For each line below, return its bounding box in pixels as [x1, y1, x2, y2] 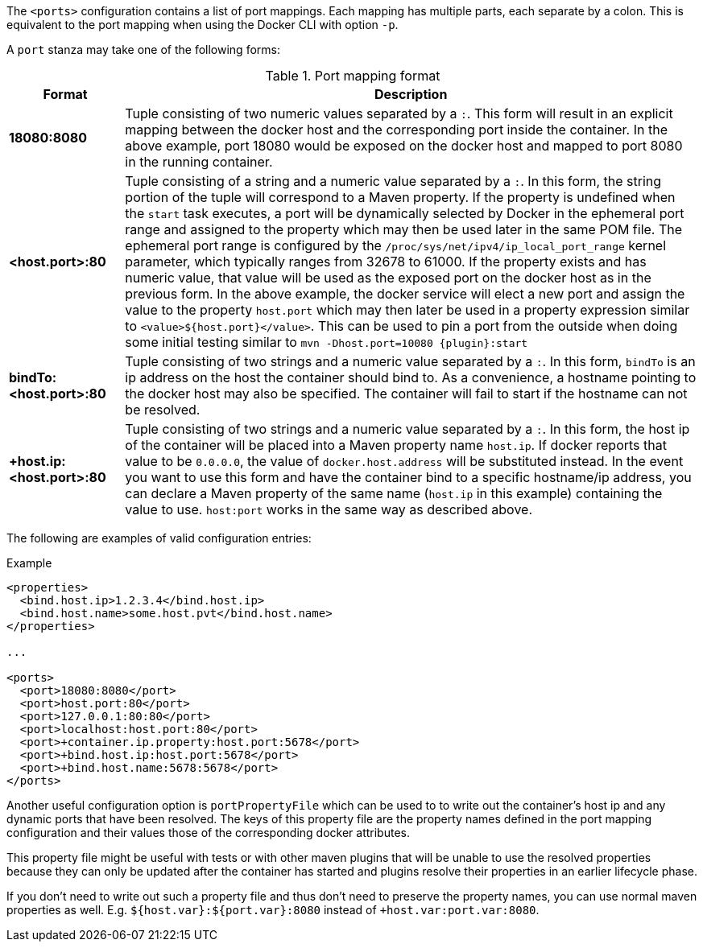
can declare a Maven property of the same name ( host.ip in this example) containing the [125, 485, 663, 501]
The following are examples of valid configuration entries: [6, 531, 312, 545]
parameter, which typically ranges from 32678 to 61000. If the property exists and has [125, 253, 647, 270]
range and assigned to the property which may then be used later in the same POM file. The [125, 221, 683, 237]
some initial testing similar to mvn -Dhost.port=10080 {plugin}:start [125, 334, 528, 350]
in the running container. [125, 154, 273, 170]
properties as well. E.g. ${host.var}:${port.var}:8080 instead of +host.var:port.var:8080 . [6, 903, 540, 917]
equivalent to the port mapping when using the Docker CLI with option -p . [6, 18, 399, 31]
